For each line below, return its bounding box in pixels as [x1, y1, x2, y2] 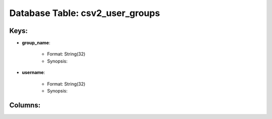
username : [22, 69, 45, 75]
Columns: [9, 100, 41, 109]
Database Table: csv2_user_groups [9, 7, 160, 18]
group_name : [22, 40, 50, 46]
